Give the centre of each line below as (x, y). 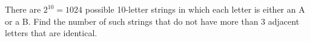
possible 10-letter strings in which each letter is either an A (195, 9)
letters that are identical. (51, 33)
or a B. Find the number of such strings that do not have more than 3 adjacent (152, 21)
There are (23, 9)
